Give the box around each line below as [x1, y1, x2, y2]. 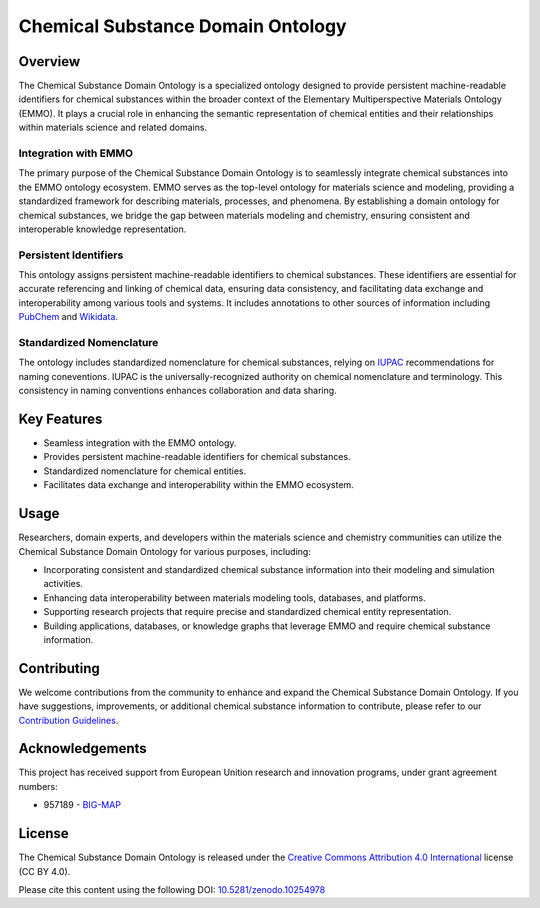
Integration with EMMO [18, 146, 134, 160]
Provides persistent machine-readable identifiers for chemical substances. [43, 451, 351, 463]
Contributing [18, 660, 100, 677]
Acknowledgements [18, 740, 147, 757]
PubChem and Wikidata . [18, 311, 119, 323]
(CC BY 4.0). [18, 865, 71, 877]
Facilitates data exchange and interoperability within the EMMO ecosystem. [43, 479, 354, 491]
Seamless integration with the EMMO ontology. [43, 437, 237, 449]
